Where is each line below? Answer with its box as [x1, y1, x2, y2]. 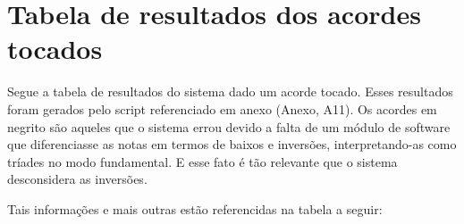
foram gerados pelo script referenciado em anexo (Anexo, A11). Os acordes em [7, 99, 437, 118]
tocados [7, 30, 103, 67]
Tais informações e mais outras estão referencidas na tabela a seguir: [7, 199, 383, 218]
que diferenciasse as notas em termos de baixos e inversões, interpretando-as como [7, 135, 457, 153]
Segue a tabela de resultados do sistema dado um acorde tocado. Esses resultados [7, 82, 453, 101]
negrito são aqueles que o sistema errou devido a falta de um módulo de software [7, 117, 451, 136]
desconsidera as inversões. [7, 170, 148, 188]
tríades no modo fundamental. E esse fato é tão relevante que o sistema [7, 152, 398, 170]
